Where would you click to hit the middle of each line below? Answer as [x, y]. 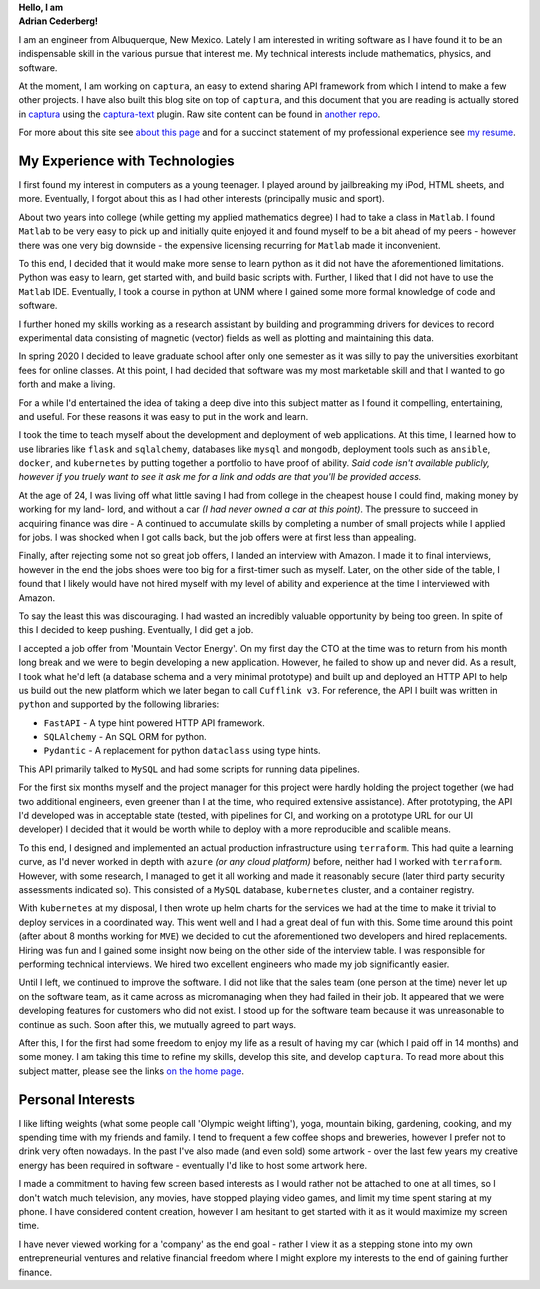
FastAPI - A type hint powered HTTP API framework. [154, 722]
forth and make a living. [67, 384]
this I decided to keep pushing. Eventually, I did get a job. [136, 630]
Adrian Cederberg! [58, 21]
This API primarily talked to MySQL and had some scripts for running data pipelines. [189, 769]
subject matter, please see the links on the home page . [131, 1071]
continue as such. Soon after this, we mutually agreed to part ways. [157, 1024]
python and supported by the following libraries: [119, 704]
